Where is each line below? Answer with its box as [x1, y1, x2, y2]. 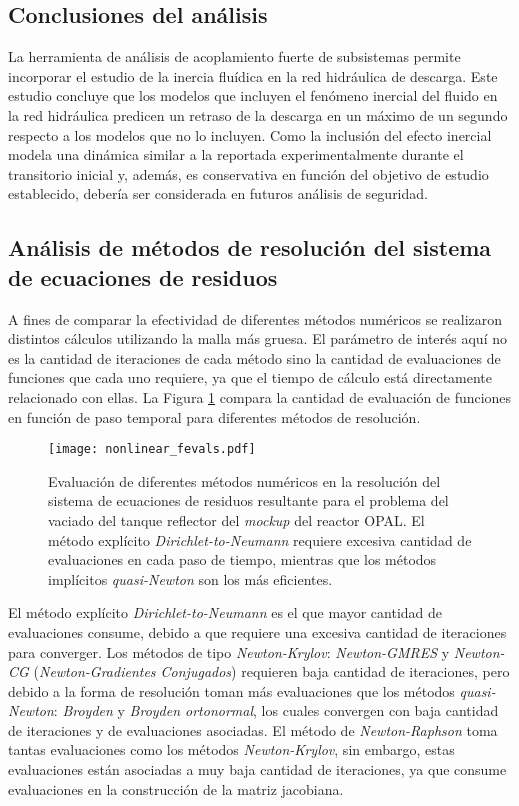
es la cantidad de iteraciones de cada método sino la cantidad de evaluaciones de [8, 347, 501, 368]
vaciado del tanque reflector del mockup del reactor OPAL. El [48, 509, 425, 530]
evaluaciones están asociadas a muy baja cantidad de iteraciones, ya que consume [8, 759, 507, 780]
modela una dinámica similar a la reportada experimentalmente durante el [8, 144, 464, 165]
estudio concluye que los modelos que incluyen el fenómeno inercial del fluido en [8, 85, 498, 106]
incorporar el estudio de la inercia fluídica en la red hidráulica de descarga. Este [8, 65, 498, 86]
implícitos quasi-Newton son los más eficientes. [48, 568, 333, 589]
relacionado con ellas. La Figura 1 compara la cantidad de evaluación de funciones [8, 386, 512, 407]
